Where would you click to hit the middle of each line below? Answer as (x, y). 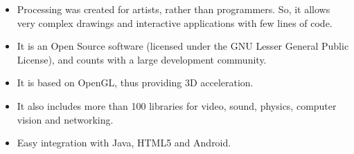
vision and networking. (65, 119)
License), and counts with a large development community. (142, 59)
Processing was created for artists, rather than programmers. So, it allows (174, 9)
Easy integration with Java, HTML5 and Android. (124, 143)
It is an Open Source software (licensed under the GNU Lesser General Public (183, 46)
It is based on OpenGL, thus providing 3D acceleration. (135, 83)
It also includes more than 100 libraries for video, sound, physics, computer (177, 105)
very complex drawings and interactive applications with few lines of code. (175, 22)
